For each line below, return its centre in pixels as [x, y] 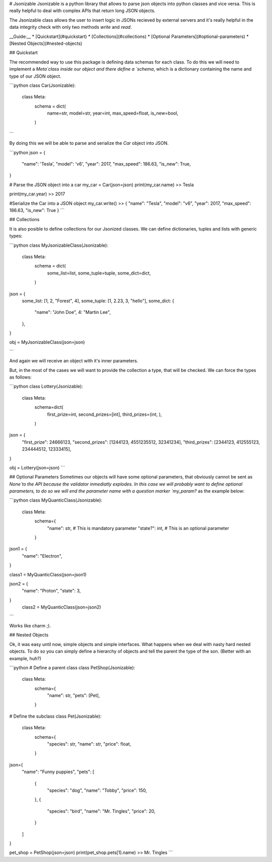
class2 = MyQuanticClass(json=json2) [61, 607]
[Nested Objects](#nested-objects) [46, 43]
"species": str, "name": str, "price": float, [89, 744]
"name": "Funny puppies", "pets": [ [58, 772]
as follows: [21, 377]
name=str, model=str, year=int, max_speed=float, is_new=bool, [113, 113]
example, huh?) [25, 658]
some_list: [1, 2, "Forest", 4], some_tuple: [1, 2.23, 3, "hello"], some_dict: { [98, 301]
